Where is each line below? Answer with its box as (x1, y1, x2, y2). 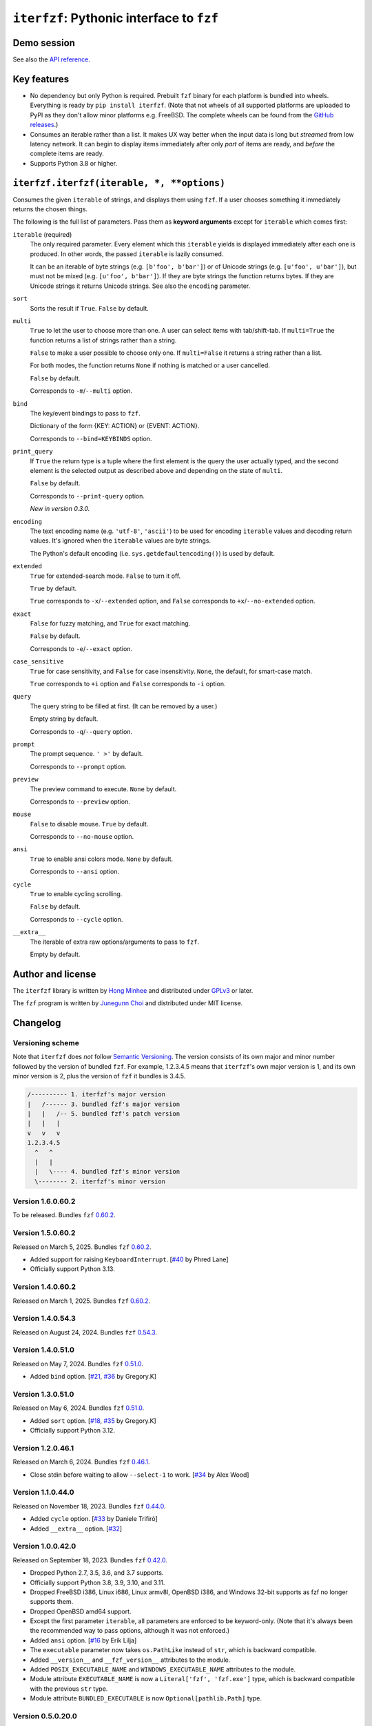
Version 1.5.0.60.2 (12, 1228, 76, 1238)
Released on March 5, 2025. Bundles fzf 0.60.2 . (12, 1243, 152, 1251)
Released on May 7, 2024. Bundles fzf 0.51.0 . (12, 1359, 144, 1368)
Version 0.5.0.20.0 (12, 1711, 77, 1720)
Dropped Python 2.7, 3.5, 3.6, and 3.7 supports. (30, 1569, 164, 1577)
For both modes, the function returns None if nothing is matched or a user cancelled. (30, 361, 270, 369)
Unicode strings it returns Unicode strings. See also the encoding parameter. (30, 282, 251, 290)
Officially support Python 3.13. (30, 1265, 115, 1273)
